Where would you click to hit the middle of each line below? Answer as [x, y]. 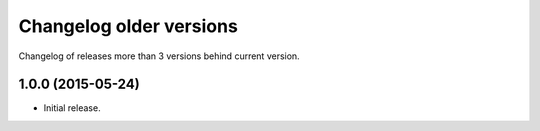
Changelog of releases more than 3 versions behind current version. [159, 56]
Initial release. [72, 108]
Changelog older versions [128, 26]
